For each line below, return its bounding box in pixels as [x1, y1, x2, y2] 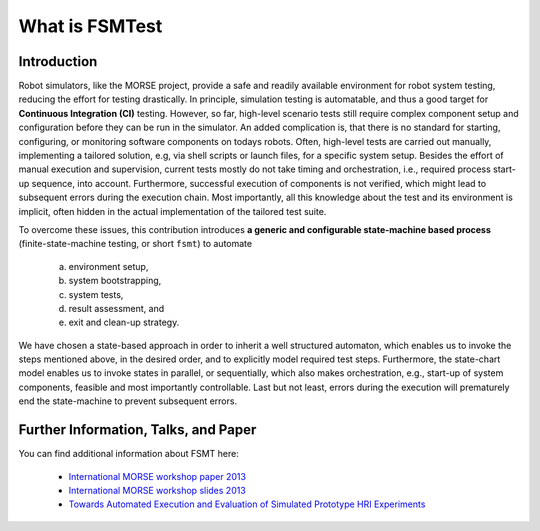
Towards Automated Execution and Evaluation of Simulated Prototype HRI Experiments [68, 498, 426, 510]
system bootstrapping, [68, 275, 162, 287]
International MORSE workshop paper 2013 [68, 470, 247, 482]
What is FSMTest [18, 15, 163, 37]
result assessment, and [68, 302, 165, 314]
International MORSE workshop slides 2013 [68, 484, 247, 496]
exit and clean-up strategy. [68, 316, 180, 329]
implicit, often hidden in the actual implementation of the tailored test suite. [18, 205, 327, 217]
